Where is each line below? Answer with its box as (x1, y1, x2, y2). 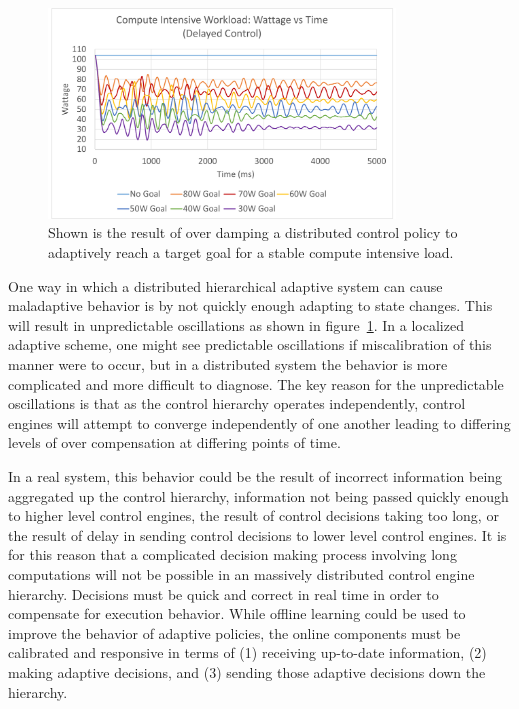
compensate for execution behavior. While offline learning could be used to (8, 603, 466, 624)
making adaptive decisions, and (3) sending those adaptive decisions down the (8, 661, 486, 682)
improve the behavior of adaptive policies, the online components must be (8, 622, 461, 643)
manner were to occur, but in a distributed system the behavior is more (8, 354, 448, 374)
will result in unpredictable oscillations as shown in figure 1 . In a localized (8, 314, 464, 335)
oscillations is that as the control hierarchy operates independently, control (8, 393, 466, 414)
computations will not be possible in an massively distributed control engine (8, 563, 475, 584)
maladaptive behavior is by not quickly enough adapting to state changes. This (8, 295, 493, 316)
